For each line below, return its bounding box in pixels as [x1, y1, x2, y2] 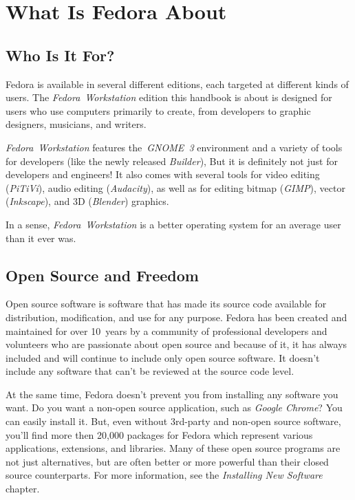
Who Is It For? [6, 44, 115, 65]
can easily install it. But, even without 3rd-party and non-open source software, [6, 414, 341, 428]
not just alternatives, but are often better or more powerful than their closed [6, 454, 329, 468]
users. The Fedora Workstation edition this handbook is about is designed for [6, 90, 332, 105]
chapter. [6, 481, 40, 496]
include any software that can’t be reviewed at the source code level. [6, 364, 294, 378]
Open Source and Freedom [6, 264, 199, 285]
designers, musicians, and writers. [6, 117, 147, 131]
